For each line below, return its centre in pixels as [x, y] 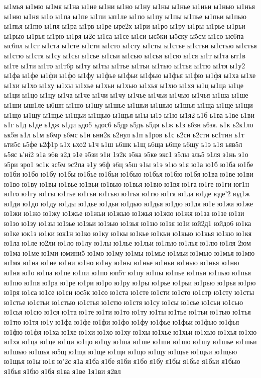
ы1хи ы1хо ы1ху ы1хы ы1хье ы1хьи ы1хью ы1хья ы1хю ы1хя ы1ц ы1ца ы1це [124, 85]
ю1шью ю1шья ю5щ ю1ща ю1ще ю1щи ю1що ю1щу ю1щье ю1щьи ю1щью [121, 351]
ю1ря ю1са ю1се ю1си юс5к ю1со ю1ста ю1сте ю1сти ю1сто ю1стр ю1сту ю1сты [129, 292]
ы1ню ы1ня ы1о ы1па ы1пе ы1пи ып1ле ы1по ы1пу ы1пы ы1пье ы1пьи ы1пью [125, 16]
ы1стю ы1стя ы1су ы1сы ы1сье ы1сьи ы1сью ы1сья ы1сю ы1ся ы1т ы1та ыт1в [125, 55]
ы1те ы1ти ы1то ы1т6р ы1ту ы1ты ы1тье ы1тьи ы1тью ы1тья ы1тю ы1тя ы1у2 [125, 65]
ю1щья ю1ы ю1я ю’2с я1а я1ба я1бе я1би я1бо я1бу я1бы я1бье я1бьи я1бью [122, 361]
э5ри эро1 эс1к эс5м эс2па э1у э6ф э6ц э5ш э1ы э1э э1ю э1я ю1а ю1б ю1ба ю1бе [129, 164]
